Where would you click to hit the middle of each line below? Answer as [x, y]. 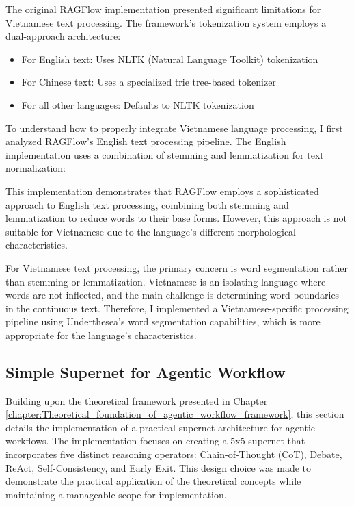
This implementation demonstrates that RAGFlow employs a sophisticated [162, 191]
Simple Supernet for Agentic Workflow [146, 371]
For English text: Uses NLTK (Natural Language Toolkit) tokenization [170, 59]
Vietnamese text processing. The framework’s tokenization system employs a [166, 22]
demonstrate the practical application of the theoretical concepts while [153, 481]
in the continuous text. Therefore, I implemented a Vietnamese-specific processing [177, 308]
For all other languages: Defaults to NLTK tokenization [138, 104]
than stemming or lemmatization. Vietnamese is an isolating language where [166, 281]
